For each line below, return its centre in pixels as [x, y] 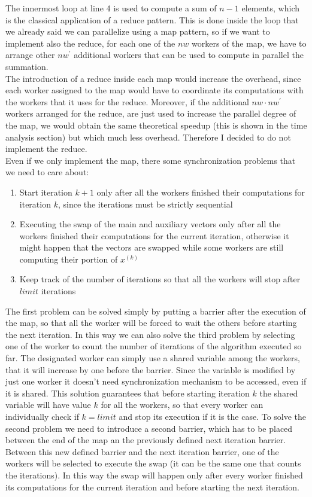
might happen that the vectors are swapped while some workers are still [152, 247]
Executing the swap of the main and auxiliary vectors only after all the [150, 224]
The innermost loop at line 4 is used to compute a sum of [111, 8]
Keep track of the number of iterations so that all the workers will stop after [160, 279]
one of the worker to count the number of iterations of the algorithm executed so [154, 346]
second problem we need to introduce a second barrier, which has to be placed [149, 428]
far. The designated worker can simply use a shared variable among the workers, [153, 358]
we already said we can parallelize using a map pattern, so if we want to [138, 31]
